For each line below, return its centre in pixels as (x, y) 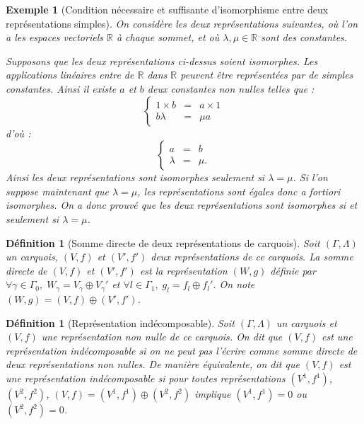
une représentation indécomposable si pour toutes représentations (146, 378)
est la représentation (183, 270)
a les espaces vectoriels (54, 37)
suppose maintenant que (57, 191)
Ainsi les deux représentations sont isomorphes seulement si (135, 177)
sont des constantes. (304, 37)
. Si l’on (310, 177)
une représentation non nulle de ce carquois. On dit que (162, 337)
